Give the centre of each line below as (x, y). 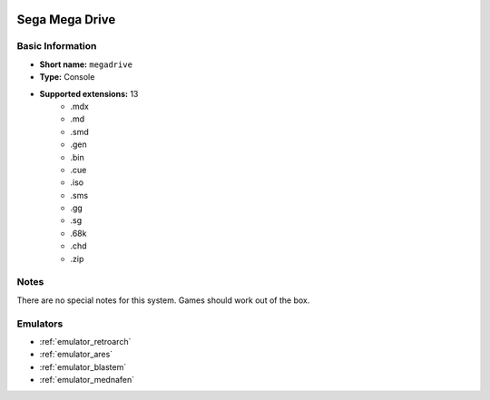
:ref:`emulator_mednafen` (87, 380)
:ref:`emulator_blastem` (83, 366)
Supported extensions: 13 (89, 93)
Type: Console (67, 77)
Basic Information (57, 46)
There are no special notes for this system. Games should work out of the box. (163, 300)
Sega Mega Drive (66, 20)
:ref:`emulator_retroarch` (85, 341)
